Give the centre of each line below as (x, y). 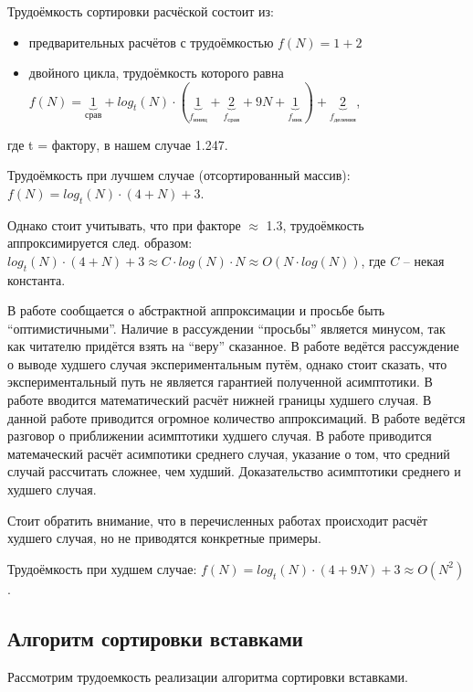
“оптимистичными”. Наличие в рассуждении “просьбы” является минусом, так (226, 328)
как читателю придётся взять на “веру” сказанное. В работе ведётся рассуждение (233, 346)
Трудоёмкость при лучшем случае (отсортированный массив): (179, 175)
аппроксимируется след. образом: (100, 243)
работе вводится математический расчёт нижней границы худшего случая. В (220, 400)
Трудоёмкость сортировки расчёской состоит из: (141, 11)
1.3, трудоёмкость (315, 224)
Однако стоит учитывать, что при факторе (124, 224)
